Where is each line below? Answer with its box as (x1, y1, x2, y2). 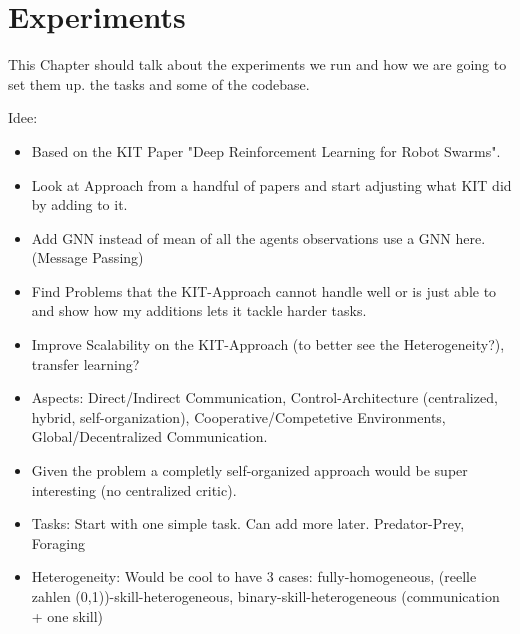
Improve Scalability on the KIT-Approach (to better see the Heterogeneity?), (31, 334, 505, 355)
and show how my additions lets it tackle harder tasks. (31, 300, 367, 321)
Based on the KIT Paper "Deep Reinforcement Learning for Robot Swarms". (31, 140, 501, 161)
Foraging (31, 532, 85, 553)
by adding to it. (31, 194, 128, 215)
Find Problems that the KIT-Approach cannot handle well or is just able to (31, 280, 497, 301)
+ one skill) (31, 605, 104, 626)
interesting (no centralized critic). (31, 479, 237, 500)
